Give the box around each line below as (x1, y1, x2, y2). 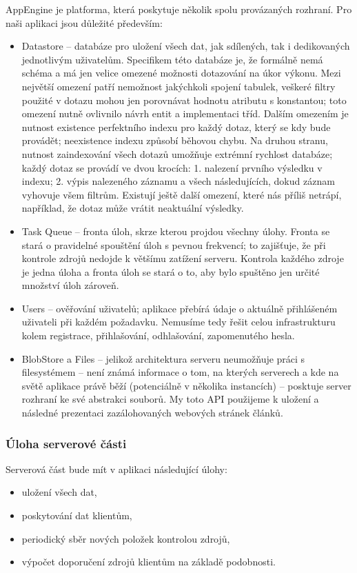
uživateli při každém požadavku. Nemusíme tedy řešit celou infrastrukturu (21, 314, 336, 329)
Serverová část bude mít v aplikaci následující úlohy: (6, 461, 227, 476)
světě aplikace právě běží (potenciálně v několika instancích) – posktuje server (21, 378, 351, 392)
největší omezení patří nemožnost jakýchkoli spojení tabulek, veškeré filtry (21, 79, 336, 93)
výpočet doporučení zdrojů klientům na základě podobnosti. (21, 554, 276, 569)
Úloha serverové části (6, 434, 127, 452)
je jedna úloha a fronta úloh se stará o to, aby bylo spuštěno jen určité (21, 264, 320, 279)
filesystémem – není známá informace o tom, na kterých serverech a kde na (21, 365, 339, 379)
